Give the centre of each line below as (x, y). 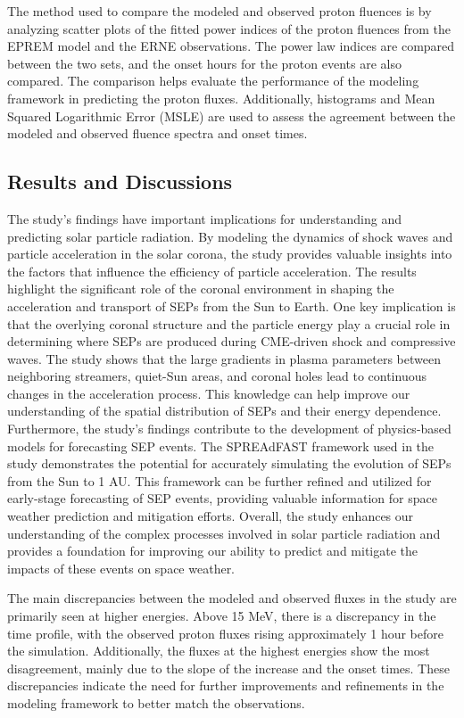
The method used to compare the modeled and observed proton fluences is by (220, 11)
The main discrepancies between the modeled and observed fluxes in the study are (232, 598)
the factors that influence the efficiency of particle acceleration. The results (212, 271)
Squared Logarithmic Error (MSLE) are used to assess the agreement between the (232, 116)
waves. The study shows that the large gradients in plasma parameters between (224, 358)
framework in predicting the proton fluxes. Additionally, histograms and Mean (221, 98)
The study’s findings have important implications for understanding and (204, 218)
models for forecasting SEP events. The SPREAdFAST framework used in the (221, 446)
